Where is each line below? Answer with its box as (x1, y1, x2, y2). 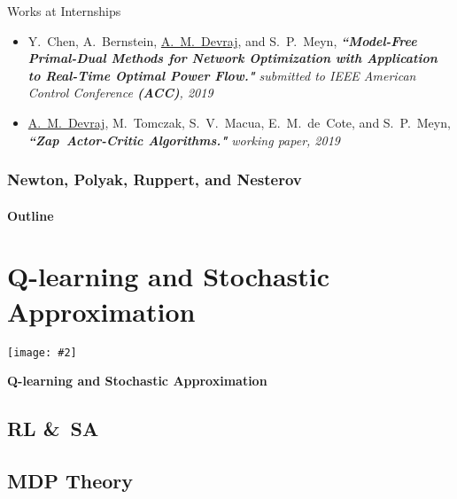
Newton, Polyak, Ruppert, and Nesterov (7, 168, 302, 191)
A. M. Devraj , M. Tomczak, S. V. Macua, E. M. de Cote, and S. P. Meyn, (27, 113, 451, 131)
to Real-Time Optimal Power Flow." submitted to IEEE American (27, 66, 416, 84)
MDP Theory (7, 466, 134, 494)
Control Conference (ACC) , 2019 (27, 83, 213, 102)
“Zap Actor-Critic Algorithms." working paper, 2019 (27, 130, 340, 149)
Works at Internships (7, 2, 121, 19)
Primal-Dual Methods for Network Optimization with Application (27, 49, 438, 67)
